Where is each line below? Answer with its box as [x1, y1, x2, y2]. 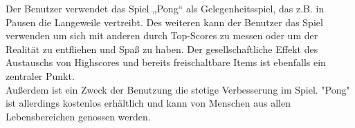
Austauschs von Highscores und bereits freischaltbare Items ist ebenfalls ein [6, 55, 326, 70]
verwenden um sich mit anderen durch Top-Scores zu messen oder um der [6, 28, 318, 43]
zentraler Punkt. [6, 68, 75, 83]
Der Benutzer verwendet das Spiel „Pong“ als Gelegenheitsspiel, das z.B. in [6, 1, 325, 15]
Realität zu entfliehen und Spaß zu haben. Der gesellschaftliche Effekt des [6, 41, 318, 56]
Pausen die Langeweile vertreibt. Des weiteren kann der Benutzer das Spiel [6, 14, 323, 29]
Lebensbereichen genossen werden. [6, 109, 151, 123]
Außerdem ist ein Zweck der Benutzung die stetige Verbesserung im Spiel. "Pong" [6, 82, 350, 96]
